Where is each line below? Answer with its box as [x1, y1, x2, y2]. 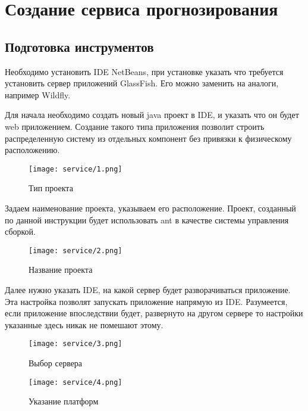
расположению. [5, 144, 60, 156]
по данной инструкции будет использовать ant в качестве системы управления [5, 213, 289, 226]
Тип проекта [29, 182, 73, 194]
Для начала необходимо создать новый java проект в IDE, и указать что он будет [5, 108, 299, 121]
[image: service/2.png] [29, 246, 122, 255]
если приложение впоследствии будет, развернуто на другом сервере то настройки [5, 307, 303, 319]
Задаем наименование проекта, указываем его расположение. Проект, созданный [5, 201, 296, 214]
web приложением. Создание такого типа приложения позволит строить [5, 120, 265, 132]
